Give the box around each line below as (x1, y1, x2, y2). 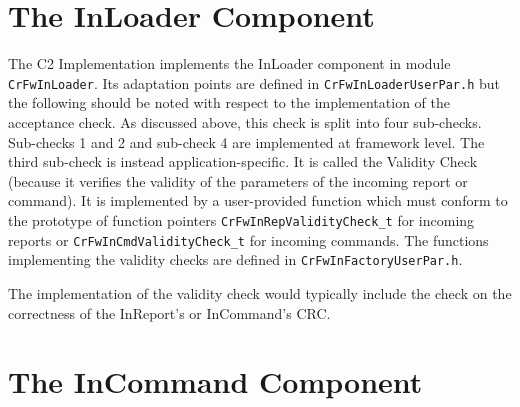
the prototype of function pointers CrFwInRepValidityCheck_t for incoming (8, 209, 475, 230)
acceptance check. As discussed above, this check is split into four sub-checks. (8, 111, 482, 132)
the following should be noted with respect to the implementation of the (8, 92, 450, 113)
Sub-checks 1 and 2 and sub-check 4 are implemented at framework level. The (8, 131, 485, 152)
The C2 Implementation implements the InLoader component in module (8, 53, 451, 74)
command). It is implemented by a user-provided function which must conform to (8, 190, 508, 211)
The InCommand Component (8, 361, 423, 402)
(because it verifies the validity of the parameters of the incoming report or (8, 170, 468, 191)
